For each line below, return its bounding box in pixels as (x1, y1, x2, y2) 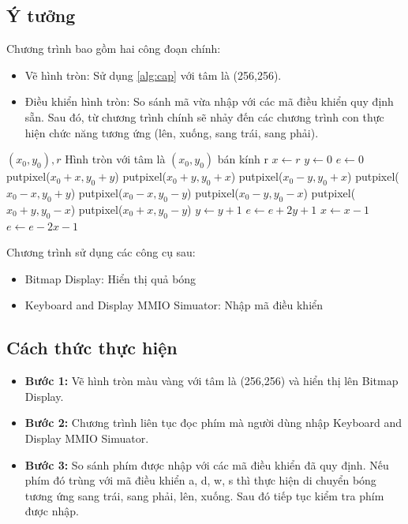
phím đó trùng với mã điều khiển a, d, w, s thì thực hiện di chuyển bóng (24, 472, 376, 488)
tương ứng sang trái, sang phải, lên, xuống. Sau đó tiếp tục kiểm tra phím (24, 487, 384, 503)
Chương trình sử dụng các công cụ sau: (6, 244, 196, 260)
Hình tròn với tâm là (65, 151, 166, 167)
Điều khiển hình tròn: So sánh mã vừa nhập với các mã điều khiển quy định (24, 93, 394, 110)
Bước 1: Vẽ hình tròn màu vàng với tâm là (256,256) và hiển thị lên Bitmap (24, 372, 399, 389)
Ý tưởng (6, 3, 76, 28)
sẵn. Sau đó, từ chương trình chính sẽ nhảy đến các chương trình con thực (24, 108, 384, 125)
